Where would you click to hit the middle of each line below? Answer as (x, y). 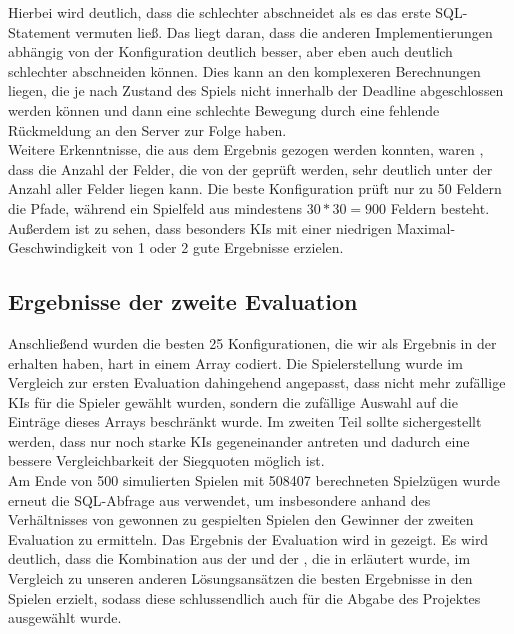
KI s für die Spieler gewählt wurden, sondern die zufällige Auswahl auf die (233, 401)
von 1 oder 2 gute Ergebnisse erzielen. (227, 247)
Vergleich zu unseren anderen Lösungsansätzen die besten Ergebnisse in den (240, 578)
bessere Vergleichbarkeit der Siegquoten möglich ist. (166, 460)
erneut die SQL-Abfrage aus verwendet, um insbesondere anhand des (219, 499)
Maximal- (426, 227)
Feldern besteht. (440, 207)
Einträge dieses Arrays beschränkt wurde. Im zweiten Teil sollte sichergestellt (245, 421)
